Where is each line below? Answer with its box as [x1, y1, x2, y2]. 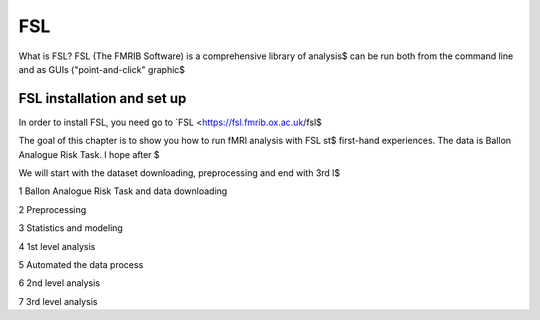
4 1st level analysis [18, 240, 96, 252]
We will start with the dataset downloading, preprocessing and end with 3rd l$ [18, 167, 340, 179]
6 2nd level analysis [18, 277, 100, 289]
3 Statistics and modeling [18, 222, 124, 234]
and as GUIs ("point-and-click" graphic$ [18, 63, 185, 75]
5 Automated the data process [18, 258, 144, 270]
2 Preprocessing [18, 203, 87, 215]
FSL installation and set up [18, 90, 187, 107]
